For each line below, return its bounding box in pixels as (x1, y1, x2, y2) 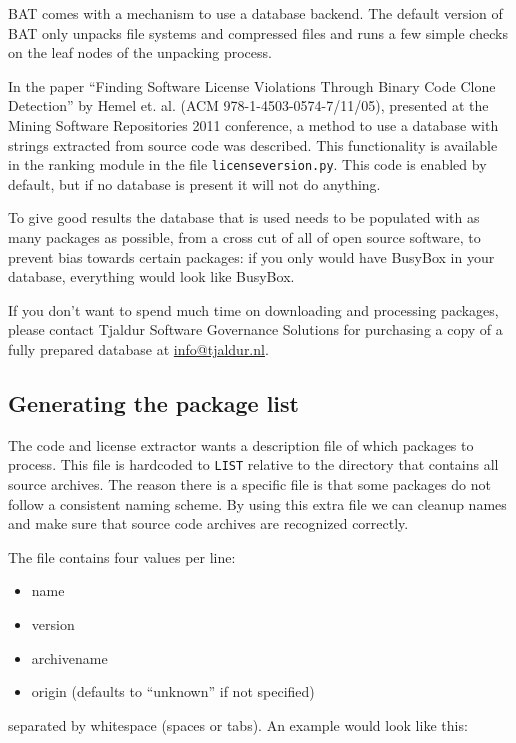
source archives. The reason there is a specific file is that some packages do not (8, 474, 491, 495)
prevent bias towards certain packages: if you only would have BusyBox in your (8, 246, 495, 267)
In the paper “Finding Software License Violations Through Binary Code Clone (8, 75, 496, 96)
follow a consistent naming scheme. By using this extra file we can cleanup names (8, 493, 507, 514)
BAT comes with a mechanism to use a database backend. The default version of (8, 3, 503, 23)
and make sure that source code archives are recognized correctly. (8, 513, 409, 534)
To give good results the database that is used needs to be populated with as (8, 207, 480, 228)
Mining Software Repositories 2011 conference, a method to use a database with (8, 114, 499, 135)
